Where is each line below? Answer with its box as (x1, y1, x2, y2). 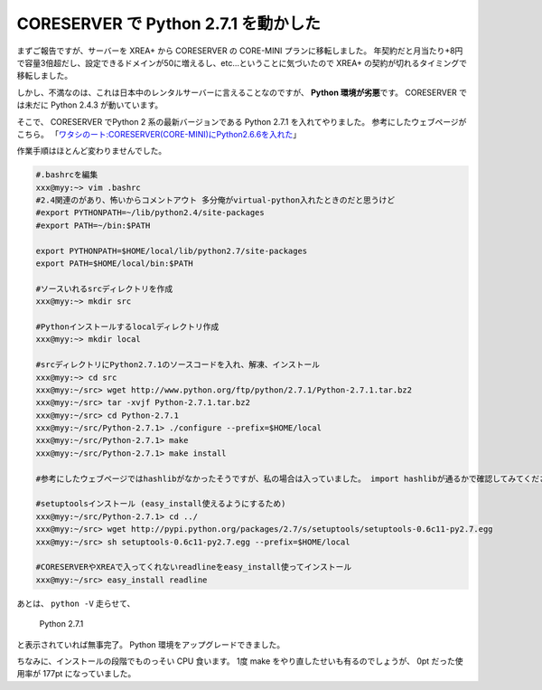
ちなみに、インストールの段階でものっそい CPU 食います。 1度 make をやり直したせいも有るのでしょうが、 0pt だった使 (16, 656, 464, 666)
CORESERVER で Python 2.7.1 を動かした (16, 14, 321, 33)
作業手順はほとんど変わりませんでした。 (16, 146, 167, 156)
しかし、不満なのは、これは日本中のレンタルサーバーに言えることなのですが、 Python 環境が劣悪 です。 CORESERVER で (16, 87, 468, 98)
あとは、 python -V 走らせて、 (16, 598, 135, 609)
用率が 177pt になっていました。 (16, 668, 136, 679)
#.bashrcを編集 (35, 170, 98, 180)
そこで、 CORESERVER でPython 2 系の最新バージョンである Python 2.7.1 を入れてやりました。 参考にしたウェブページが (16, 116, 467, 127)
